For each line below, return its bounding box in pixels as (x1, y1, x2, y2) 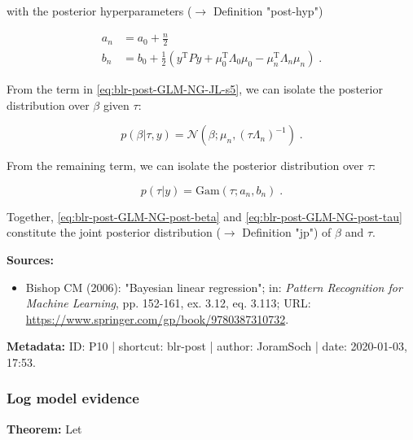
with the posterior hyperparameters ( (7, 2, 192, 19)
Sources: (7, 250, 54, 268)
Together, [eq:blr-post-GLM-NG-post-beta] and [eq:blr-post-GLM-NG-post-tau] (7, 207, 402, 224)
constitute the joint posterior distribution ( (7, 224, 221, 241)
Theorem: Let (7, 420, 82, 437)
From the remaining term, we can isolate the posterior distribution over (7, 157, 364, 174)
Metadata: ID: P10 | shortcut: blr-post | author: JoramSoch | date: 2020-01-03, (7, 338, 407, 355)
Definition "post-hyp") (213, 2, 323, 19)
